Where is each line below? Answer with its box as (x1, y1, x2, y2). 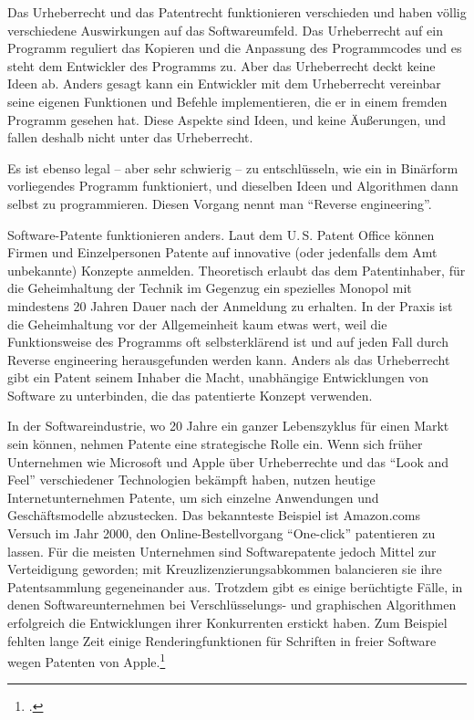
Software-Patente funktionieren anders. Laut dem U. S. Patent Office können (7, 224, 435, 244)
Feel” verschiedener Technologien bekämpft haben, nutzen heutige (7, 470, 376, 489)
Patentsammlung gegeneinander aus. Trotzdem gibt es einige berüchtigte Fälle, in (7, 577, 463, 596)
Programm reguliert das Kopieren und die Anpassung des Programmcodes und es (7, 38, 462, 57)
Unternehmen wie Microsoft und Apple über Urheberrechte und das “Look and (7, 452, 449, 471)
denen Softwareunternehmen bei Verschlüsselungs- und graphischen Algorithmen (7, 595, 457, 614)
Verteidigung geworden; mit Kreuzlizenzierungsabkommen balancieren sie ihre (7, 559, 442, 579)
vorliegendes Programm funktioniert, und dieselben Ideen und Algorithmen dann (7, 176, 459, 195)
